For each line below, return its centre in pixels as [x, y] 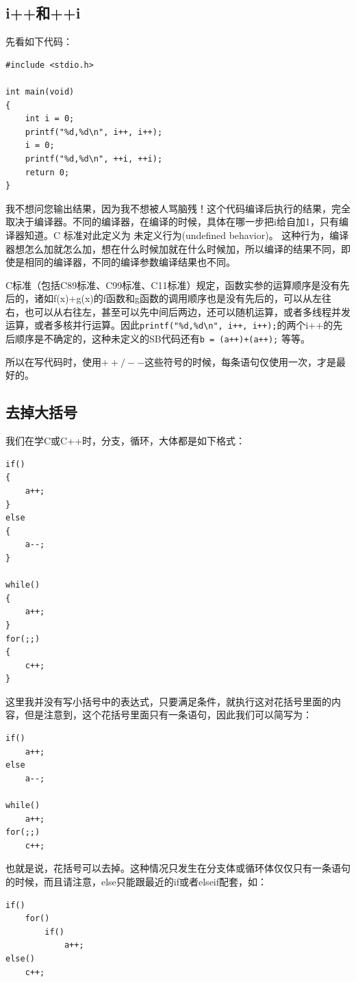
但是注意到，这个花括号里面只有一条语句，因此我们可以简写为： [168, 715]
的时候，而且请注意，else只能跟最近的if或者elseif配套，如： [137, 881]
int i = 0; [50, 119]
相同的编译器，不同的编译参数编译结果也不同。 [130, 262]
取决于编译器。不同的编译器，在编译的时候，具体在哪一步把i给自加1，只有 [172, 222]
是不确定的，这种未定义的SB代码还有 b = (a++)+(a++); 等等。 [172, 339]
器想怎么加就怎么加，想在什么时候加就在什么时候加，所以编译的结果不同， [173, 248]
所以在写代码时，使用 [53, 361]
